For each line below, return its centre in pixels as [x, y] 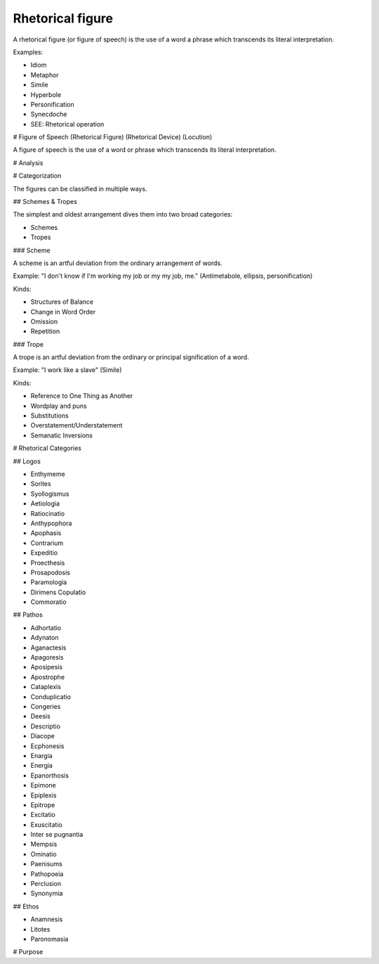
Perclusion [46, 884]
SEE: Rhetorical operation [67, 124]
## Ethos [26, 906]
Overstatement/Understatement [77, 425]
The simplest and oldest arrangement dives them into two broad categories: [123, 214]
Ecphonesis [47, 746]
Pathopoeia [47, 874]
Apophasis [46, 533]
